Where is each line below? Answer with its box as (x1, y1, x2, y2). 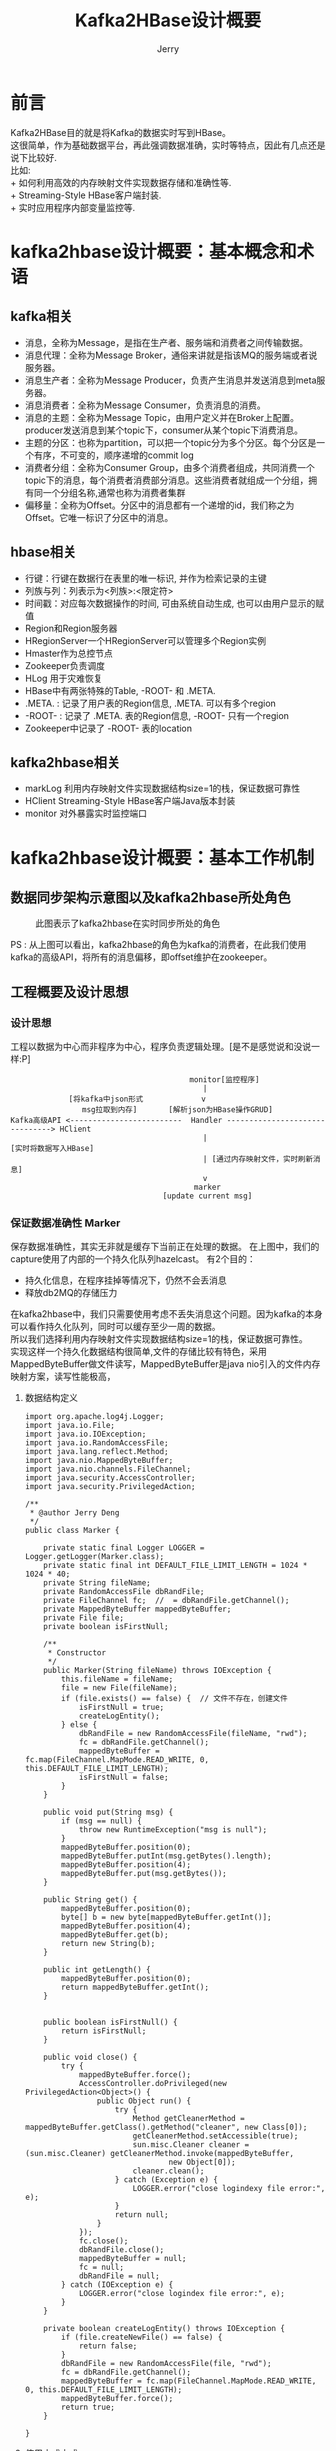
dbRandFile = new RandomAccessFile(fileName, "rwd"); (78, 1729, 308, 1739)
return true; (61, 2402, 115, 2413)
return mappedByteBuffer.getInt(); (61, 1982, 210, 1993)
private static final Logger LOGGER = (43, 1543, 205, 1553)
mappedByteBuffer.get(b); (61, 1930, 169, 1940)
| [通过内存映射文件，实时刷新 (202, 1154, 313, 1164)
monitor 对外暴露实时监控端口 (24, 807, 148, 820)
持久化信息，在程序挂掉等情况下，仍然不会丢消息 (24, 1274, 227, 1286)
